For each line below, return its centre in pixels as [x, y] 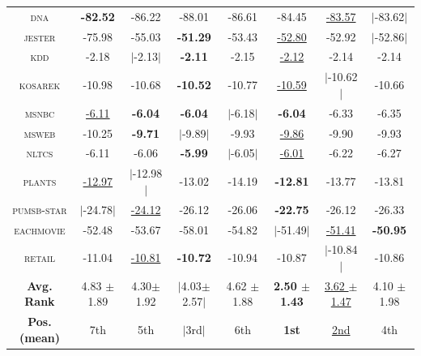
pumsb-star [40, 209]
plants [40, 181]
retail [39, 257]
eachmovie [40, 229]
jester [40, 36]
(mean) [39, 337]
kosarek [40, 85]
